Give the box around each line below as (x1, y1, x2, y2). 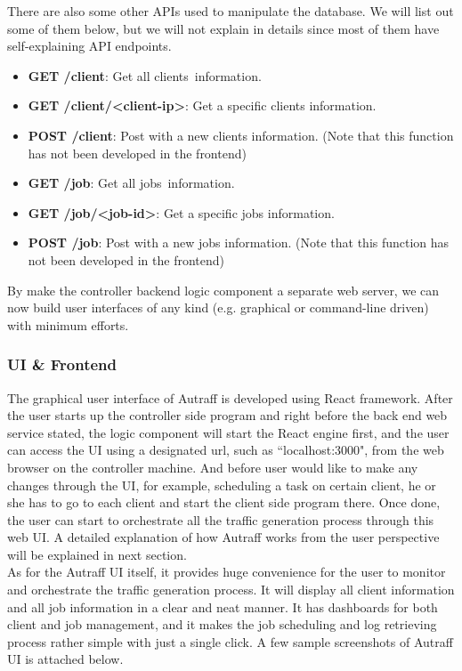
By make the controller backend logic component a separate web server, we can (7, 280, 440, 299)
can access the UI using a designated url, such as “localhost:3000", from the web (7, 441, 444, 459)
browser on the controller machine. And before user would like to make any (7, 457, 418, 476)
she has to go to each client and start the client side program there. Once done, (7, 493, 441, 512)
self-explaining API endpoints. (7, 36, 172, 55)
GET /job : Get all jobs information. (28, 174, 235, 192)
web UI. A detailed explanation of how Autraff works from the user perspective (7, 528, 440, 546)
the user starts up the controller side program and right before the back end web (7, 406, 448, 424)
